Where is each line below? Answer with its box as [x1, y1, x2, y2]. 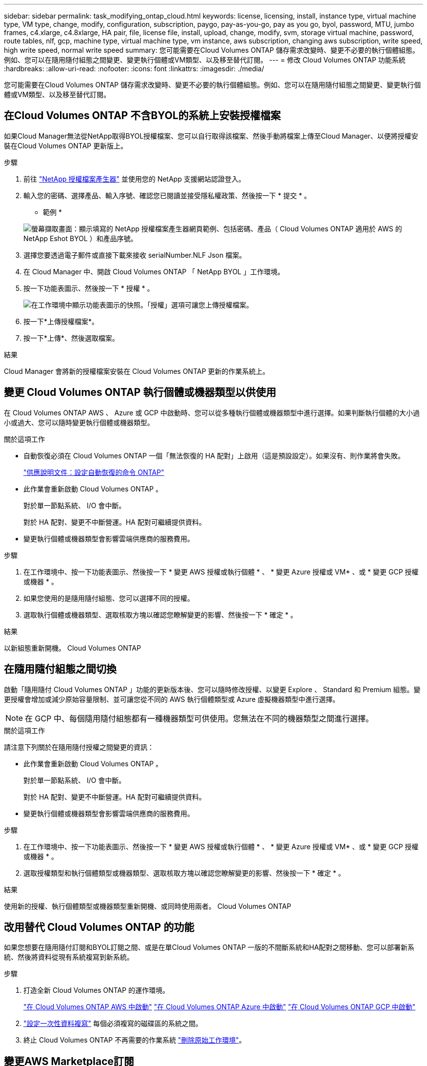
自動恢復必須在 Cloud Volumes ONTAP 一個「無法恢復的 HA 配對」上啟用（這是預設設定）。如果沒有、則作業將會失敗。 [23, 451, 405, 460]
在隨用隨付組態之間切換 [4, 663, 116, 676]
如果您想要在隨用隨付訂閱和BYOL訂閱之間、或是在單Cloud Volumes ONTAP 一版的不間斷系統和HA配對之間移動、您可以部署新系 [4, 943, 415, 952]
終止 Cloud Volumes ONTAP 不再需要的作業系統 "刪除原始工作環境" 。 [23, 1036, 246, 1045]
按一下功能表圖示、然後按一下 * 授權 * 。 [23, 284, 154, 292]
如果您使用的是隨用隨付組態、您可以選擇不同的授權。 [23, 594, 194, 602]
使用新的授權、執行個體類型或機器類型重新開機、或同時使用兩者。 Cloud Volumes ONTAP [4, 902, 291, 910]
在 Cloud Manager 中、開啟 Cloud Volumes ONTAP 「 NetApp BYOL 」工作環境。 [23, 267, 285, 276]
